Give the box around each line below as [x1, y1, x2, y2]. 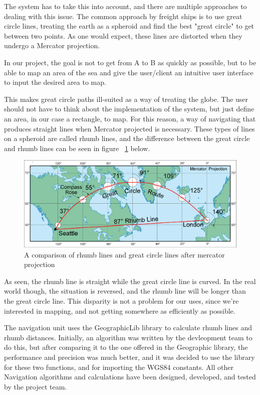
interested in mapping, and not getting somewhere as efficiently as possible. [4, 305, 235, 316]
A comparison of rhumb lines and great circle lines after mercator [24, 249, 225, 259]
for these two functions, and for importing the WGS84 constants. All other [4, 361, 233, 372]
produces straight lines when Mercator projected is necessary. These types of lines [4, 123, 255, 134]
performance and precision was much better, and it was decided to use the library [4, 351, 255, 362]
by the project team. [4, 381, 67, 391]
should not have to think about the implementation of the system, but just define [4, 103, 254, 114]
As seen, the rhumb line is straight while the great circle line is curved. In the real [4, 276, 256, 286]
